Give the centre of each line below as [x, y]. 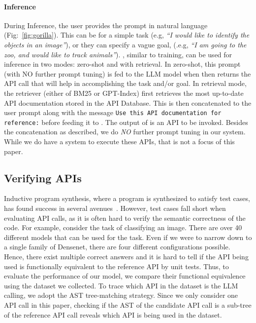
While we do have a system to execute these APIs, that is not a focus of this [119, 141]
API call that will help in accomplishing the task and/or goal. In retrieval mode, [125, 83]
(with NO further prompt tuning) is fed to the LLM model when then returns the [128, 73]
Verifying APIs [43, 178]
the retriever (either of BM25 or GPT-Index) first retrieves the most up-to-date [124, 93]
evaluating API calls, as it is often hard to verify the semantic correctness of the [125, 218]
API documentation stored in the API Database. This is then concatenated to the [128, 102]
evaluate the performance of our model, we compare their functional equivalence [125, 276]
